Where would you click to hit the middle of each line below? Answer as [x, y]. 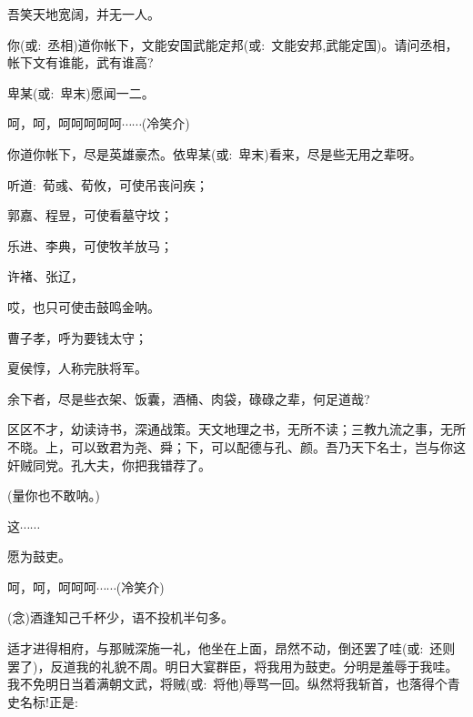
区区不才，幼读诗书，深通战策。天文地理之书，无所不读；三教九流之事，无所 [236, 429]
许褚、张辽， [45, 276]
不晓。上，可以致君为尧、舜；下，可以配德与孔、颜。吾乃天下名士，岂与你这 [236, 446]
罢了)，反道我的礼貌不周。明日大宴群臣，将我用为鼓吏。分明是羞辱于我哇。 [233, 666]
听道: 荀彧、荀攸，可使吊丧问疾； [108, 184]
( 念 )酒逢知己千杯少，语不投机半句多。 [121, 617]
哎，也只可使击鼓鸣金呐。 [84, 306]
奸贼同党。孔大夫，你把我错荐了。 [109, 465]
